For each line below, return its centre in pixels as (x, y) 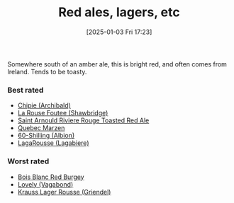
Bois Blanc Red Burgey (51, 177)
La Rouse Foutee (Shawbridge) (63, 113)
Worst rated (28, 161)
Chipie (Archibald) (44, 105)
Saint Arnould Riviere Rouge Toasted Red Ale (83, 120)
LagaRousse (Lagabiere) (53, 143)
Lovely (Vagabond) (45, 184)
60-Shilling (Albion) (46, 136)
